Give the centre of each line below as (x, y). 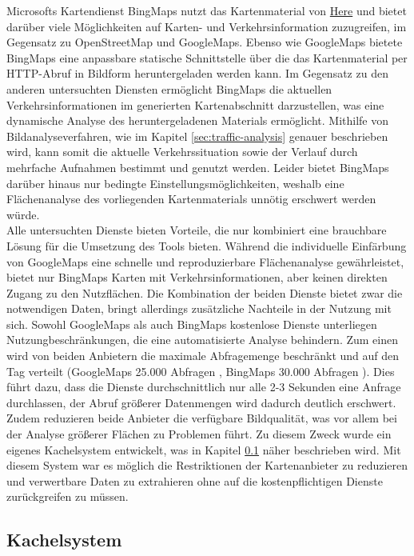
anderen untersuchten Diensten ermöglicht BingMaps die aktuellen (169, 88)
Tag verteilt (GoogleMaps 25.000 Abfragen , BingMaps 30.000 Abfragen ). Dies (201, 371)
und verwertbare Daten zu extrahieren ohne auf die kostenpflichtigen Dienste (195, 480)
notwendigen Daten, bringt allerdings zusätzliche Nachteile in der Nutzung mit (199, 308)
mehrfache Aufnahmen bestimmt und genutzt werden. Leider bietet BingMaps (198, 167)
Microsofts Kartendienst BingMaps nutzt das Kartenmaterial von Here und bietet (207, 10)
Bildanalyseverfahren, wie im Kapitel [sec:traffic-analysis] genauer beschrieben (197, 136)
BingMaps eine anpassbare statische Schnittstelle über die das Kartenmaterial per (207, 57)
